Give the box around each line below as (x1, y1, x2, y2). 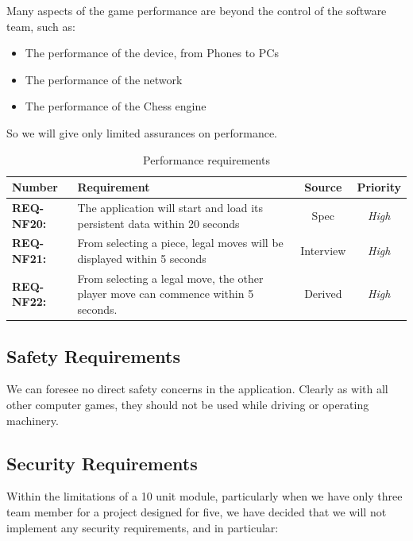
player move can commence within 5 (77, 285, 254, 302)
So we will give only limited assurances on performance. (6, 124, 277, 141)
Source (304, 179, 342, 195)
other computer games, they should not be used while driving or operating (6, 396, 369, 412)
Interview (300, 242, 346, 259)
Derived (304, 285, 342, 302)
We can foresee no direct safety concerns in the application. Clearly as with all (6, 381, 388, 397)
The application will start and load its (77, 199, 264, 215)
